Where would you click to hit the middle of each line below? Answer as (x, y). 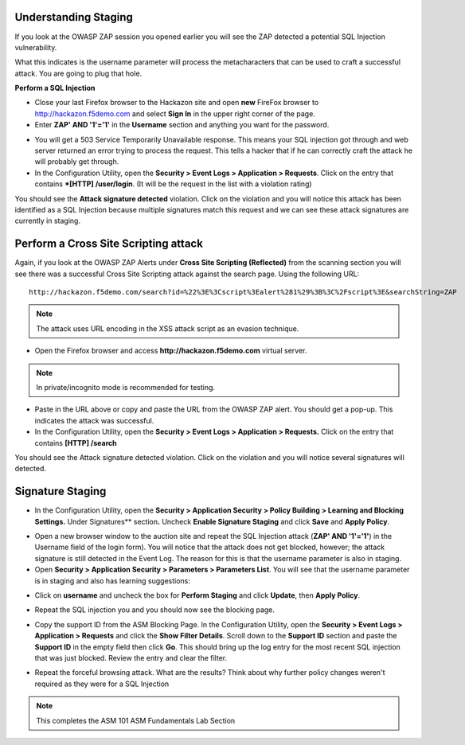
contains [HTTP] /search (76, 443)
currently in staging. (48, 221)
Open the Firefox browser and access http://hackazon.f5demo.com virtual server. (171, 351)
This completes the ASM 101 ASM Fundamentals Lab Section (136, 720)
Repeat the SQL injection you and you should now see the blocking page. (154, 610)
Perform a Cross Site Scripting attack (109, 244)
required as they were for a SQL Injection (102, 684)
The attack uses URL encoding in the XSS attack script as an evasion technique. (168, 328)
